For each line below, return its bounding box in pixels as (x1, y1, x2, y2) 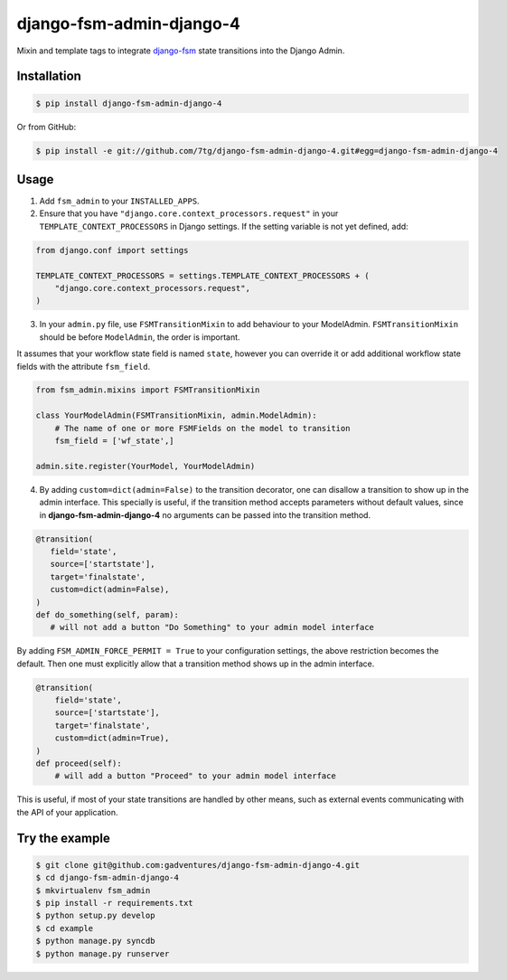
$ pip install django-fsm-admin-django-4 (35, 98, 222, 108)
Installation (16, 69, 81, 84)
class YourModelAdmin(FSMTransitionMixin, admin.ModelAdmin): (35, 410, 317, 420)
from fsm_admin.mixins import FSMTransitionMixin (35, 385, 260, 395)
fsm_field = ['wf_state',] (54, 436, 175, 447)
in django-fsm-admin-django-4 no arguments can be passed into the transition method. (39, 509, 371, 520)
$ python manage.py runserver (35, 948, 170, 958)
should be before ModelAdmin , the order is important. (39, 331, 240, 343)
